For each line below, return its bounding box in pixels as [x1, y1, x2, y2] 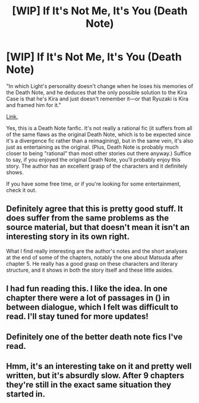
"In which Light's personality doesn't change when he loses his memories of [6, 82, 194, 90]
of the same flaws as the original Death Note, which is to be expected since [6, 131, 191, 138]
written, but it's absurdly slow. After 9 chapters [6, 370, 185, 380]
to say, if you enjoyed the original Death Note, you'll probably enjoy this [6, 156, 181, 163]
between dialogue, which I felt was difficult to [6, 302, 179, 313]
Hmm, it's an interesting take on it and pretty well [6, 361, 192, 371]
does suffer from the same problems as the [6, 213, 169, 223]
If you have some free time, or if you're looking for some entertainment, [6, 180, 181, 187]
